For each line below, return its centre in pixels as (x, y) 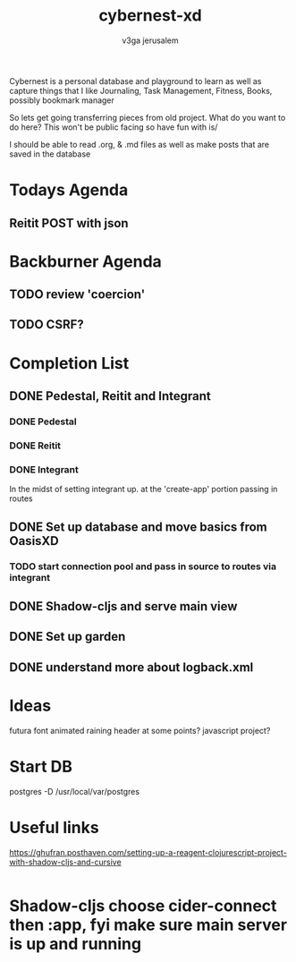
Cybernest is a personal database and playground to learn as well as (135, 81)
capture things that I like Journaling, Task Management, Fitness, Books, (141, 90)
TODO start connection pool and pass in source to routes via (143, 566)
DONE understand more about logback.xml (131, 667)
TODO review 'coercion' (77, 295)
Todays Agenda (69, 190)
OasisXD (34, 541)
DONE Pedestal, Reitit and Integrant (110, 396)
